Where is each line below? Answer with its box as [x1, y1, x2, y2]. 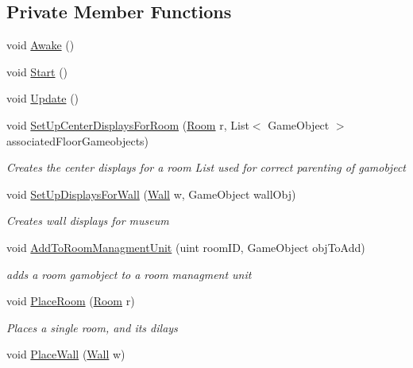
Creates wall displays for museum [6, 212, 169, 229]
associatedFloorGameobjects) [6, 132, 149, 149]
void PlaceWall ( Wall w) [6, 346, 125, 362]
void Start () [6, 63, 68, 79]
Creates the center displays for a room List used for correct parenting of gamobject [6, 159, 406, 176]
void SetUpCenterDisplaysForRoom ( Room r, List [6, 116, 249, 133]
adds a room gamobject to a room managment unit [6, 265, 252, 282]
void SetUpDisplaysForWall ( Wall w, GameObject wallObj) [6, 185, 296, 202]
